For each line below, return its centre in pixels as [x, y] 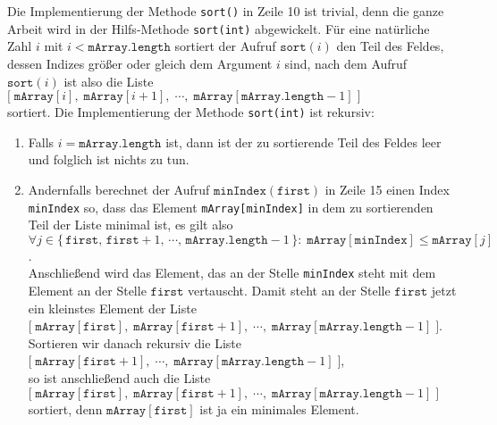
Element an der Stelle [87, 291]
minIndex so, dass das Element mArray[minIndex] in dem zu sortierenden [231, 207]
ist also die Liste [109, 81]
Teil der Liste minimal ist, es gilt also [131, 225]
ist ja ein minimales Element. [279, 408]
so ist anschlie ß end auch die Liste [119, 378]
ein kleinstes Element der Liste [112, 308]
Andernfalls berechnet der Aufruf [119, 189]
